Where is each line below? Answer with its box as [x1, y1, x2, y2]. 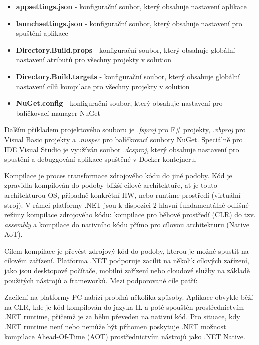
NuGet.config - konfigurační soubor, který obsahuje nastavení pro [16, 98, 223, 108]
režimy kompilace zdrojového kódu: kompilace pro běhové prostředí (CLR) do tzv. [4, 209, 256, 220]
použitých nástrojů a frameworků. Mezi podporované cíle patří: [4, 275, 198, 285]
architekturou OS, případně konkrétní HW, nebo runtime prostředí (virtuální [4, 189, 241, 200]
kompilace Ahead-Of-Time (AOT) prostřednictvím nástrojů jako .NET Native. [4, 331, 245, 341]
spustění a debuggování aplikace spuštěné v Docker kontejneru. [4, 154, 197, 164]
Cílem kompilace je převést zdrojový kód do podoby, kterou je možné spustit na [4, 245, 249, 256]
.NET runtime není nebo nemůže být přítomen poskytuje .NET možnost [4, 321, 226, 332]
